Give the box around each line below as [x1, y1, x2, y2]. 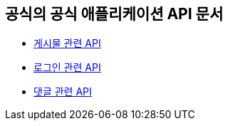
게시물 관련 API [33, 37, 101, 50]
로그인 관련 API [33, 61, 101, 74]
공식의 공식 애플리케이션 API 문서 [5, 5, 224, 23]
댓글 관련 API [33, 85, 92, 98]
